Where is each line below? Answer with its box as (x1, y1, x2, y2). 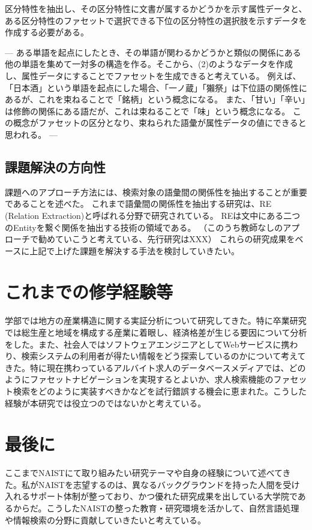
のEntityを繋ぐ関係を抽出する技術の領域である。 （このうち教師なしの (5, 221, 283, 233)
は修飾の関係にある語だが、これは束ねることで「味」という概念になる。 (5, 104, 290, 117)
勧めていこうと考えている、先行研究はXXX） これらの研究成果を (38, 233, 295, 245)
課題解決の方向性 (5, 157, 106, 176)
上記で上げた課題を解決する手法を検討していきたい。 (29, 244, 239, 257)
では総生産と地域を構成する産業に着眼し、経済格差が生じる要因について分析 (5, 326, 307, 339)
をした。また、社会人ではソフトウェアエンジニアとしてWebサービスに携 (5, 338, 290, 350)
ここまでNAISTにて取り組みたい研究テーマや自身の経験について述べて (5, 466, 283, 479)
